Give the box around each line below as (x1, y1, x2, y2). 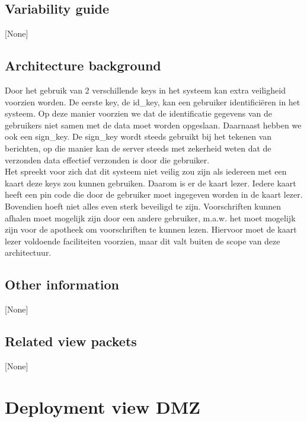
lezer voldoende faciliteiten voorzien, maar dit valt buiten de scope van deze (5, 234, 280, 247)
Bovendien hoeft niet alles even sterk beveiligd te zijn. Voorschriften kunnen (5, 199, 282, 212)
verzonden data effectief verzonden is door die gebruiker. (5, 153, 210, 166)
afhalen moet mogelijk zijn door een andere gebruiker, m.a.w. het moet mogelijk (5, 211, 296, 224)
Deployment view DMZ (5, 394, 200, 418)
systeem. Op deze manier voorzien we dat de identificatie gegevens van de (5, 107, 272, 120)
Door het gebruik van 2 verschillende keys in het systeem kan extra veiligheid (5, 84, 286, 96)
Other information (5, 275, 119, 294)
